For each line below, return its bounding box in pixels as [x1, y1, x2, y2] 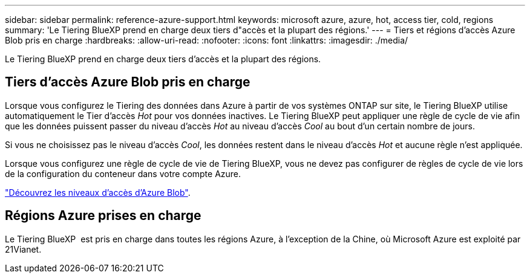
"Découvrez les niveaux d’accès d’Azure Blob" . [5, 187, 191, 198]
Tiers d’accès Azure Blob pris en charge [5, 74, 250, 90]
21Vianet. [5, 244, 42, 254]
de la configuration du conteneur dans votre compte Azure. [5, 168, 241, 179]
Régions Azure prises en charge [5, 208, 201, 224]
